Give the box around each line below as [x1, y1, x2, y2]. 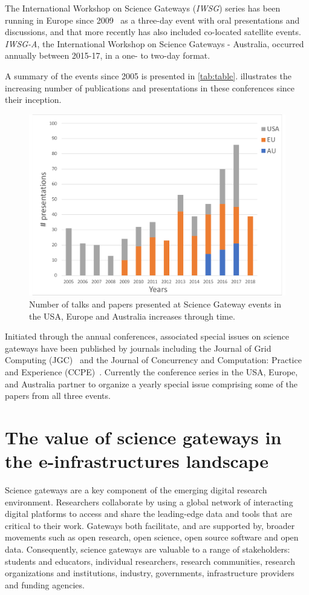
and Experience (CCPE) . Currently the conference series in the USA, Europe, [5, 365, 298, 378]
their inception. [5, 93, 62, 106]
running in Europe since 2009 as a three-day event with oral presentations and [5, 13, 300, 26]
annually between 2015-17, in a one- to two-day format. [5, 49, 210, 62]
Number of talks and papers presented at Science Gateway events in [29, 298, 281, 310]
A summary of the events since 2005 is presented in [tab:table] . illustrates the [5, 69, 291, 82]
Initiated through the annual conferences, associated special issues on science [5, 330, 290, 343]
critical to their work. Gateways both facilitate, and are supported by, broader [5, 519, 295, 531]
